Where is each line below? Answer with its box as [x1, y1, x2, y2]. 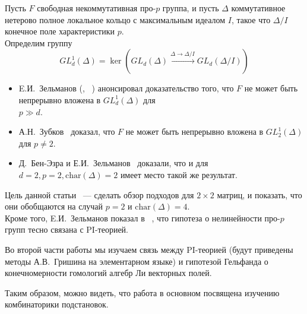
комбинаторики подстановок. [5, 298, 109, 310]
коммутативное [231, 2, 286, 14]
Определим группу [5, 36, 72, 49]
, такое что [231, 13, 271, 26]
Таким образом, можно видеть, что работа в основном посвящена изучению [5, 286, 280, 299]
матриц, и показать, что [217, 188, 302, 201]
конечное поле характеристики [5, 25, 115, 37]
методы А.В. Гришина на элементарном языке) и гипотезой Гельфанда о [5, 255, 268, 267]
